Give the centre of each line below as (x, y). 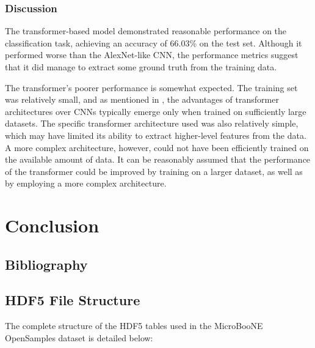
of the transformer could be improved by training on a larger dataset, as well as (154, 171)
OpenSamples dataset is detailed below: (79, 337)
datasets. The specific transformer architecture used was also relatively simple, (152, 123)
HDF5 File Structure (73, 300)
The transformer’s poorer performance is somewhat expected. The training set (151, 87)
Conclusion (52, 225)
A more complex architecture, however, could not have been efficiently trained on (157, 147)
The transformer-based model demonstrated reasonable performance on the (146, 31)
